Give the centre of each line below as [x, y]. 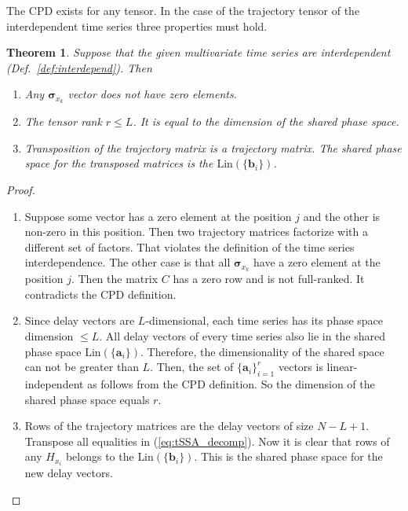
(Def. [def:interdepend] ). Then [79, 67]
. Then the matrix [115, 279]
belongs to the [100, 456]
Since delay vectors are [80, 320]
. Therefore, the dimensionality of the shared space [262, 351]
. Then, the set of [192, 367]
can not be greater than [82, 367]
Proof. [21, 190]
